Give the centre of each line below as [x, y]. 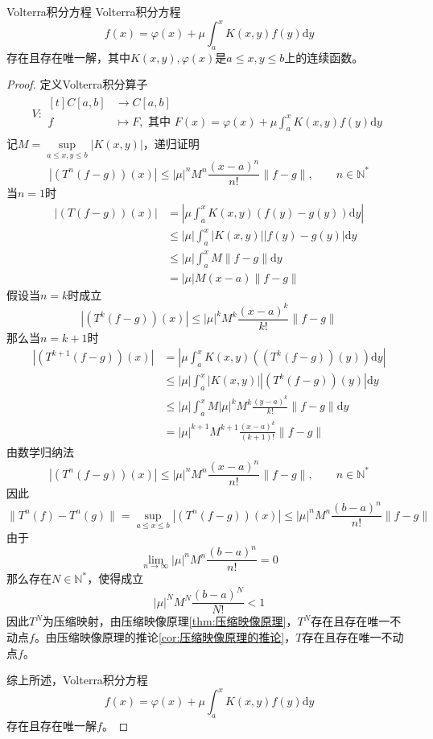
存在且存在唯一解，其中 [68, 57]
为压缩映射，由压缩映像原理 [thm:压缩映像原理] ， [170, 621]
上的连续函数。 [324, 57]
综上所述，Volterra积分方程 [77, 680]
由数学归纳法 [40, 452]
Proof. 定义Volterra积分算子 [77, 84]
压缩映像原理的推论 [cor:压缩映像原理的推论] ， [176, 636]
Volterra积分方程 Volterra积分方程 [94, 11]
